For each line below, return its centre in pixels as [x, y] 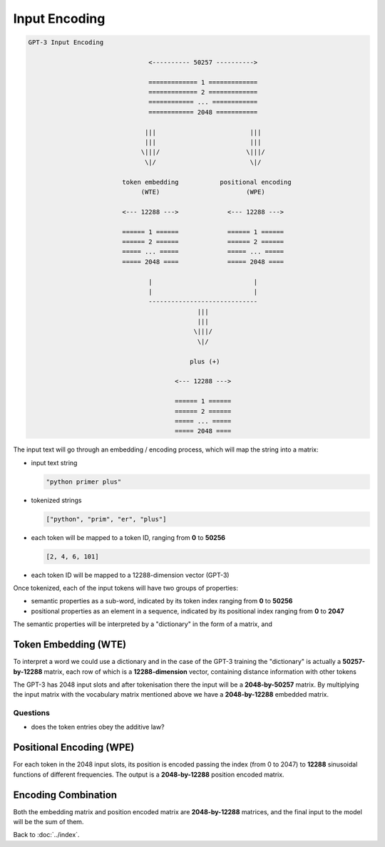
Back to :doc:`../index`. [46, 835]
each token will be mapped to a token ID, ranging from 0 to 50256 [128, 537]
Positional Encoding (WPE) [74, 748]
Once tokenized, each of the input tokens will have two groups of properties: [126, 588]
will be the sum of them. [48, 822]
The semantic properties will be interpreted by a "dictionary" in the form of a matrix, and [143, 624]
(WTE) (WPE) [203, 192]
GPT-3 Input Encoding [66, 42]
